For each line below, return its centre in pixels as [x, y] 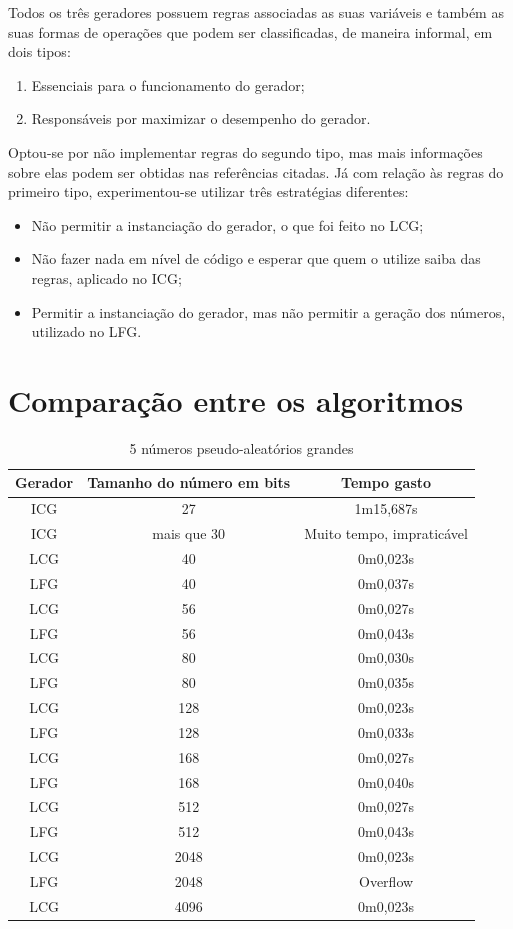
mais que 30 [189, 533]
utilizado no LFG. [86, 331]
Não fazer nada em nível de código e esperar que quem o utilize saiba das [256, 258]
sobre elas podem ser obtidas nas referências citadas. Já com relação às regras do [256, 171]
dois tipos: [39, 51]
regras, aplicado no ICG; [106, 277]
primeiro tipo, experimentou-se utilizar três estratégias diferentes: [208, 191]
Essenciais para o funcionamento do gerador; [168, 84]
